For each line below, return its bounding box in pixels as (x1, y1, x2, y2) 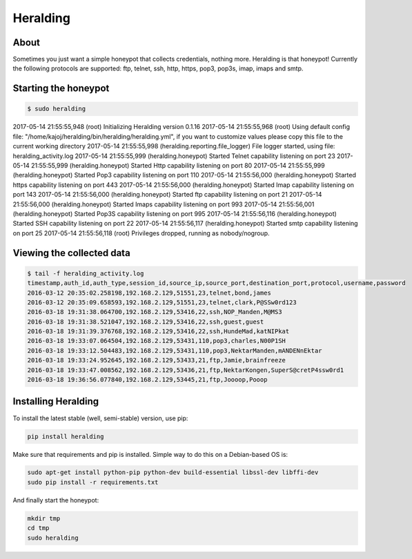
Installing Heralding (12, 395, 99, 407)
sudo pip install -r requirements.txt (27, 478, 159, 486)
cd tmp (27, 524, 50, 532)
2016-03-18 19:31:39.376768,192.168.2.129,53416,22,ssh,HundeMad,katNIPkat (27, 328, 290, 335)
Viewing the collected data (12, 247, 130, 259)
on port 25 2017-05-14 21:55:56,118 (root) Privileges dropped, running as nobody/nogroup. (12, 228, 270, 237)
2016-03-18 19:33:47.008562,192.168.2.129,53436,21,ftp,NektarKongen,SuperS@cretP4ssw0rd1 (27, 366, 344, 374)
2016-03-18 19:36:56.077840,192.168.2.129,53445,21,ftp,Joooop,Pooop (27, 376, 268, 384)
